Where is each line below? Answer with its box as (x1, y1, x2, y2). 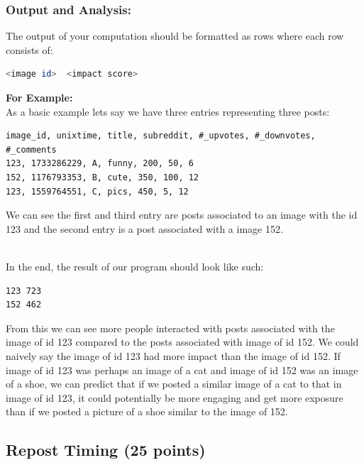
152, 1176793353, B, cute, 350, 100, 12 (6, 172, 199, 182)
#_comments (6, 144, 57, 155)
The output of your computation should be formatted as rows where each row (6, 28, 344, 43)
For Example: (6, 90, 73, 104)
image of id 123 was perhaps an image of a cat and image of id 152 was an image (6, 362, 358, 377)
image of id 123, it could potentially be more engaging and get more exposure (6, 390, 343, 405)
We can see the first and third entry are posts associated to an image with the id (6, 207, 358, 222)
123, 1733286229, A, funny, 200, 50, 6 (6, 158, 194, 169)
